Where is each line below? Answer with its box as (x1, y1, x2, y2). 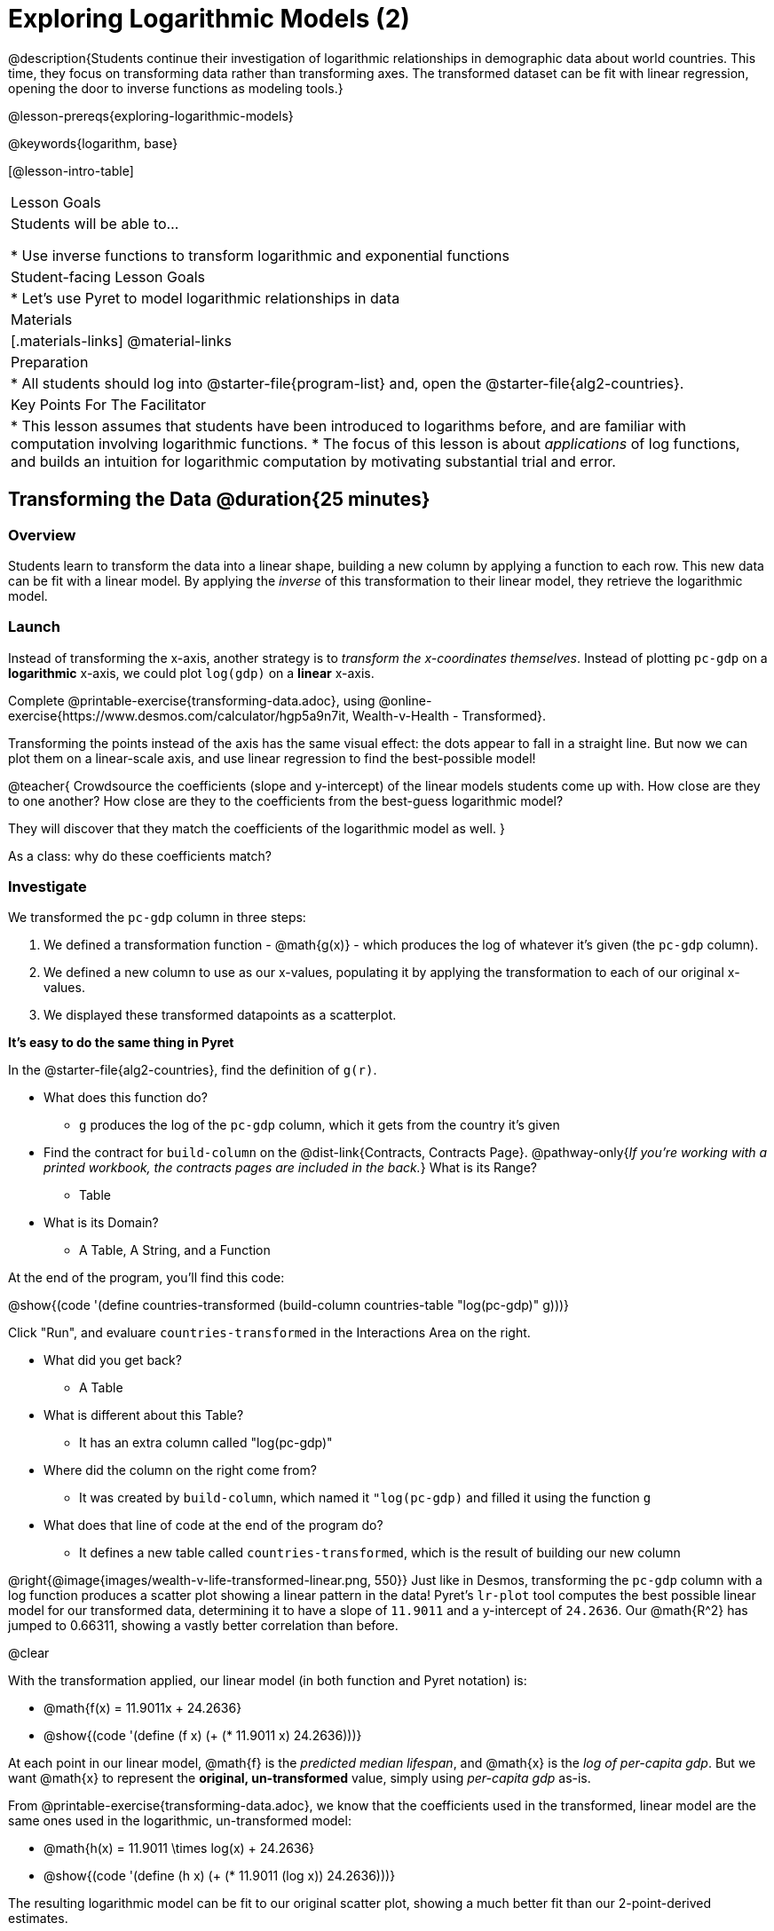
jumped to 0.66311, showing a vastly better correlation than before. (8, 1618, 399, 1634)
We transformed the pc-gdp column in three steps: (8, 910, 306, 926)
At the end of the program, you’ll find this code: (8, 1270, 285, 1286)
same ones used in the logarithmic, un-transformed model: (8, 1813, 351, 1829)
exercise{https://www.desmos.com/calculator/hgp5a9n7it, (8, 707, 350, 723)
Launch (8, 618, 60, 636)
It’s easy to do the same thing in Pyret (8, 1035, 234, 1051)
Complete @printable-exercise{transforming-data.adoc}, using (8, 692, 375, 708)
